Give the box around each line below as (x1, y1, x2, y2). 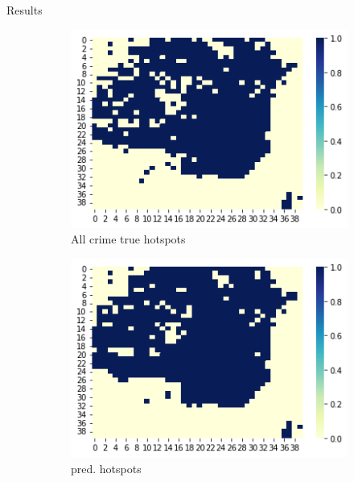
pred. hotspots (71, 459, 142, 476)
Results (6, 2, 43, 18)
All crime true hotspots (71, 231, 186, 247)
